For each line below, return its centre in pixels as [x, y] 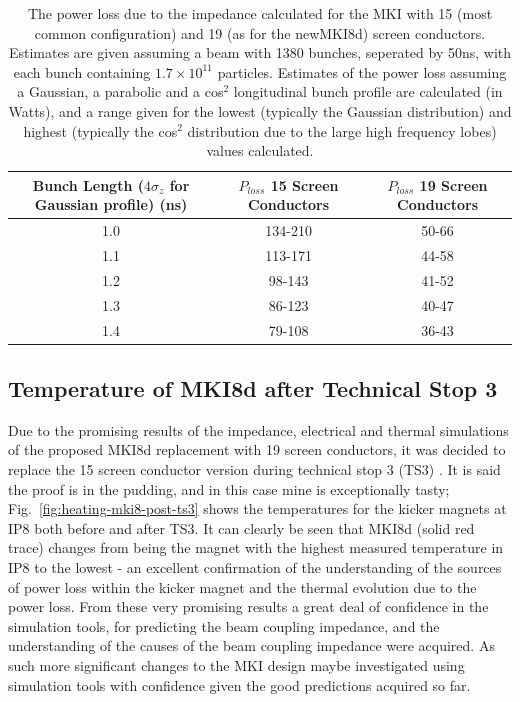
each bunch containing [82, 71]
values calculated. [260, 150]
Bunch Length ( [88, 184]
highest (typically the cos [100, 130]
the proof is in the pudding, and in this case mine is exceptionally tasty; [229, 488]
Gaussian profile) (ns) [111, 204]
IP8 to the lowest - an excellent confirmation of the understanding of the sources [255, 567]
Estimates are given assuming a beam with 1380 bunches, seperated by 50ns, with [260, 52]
